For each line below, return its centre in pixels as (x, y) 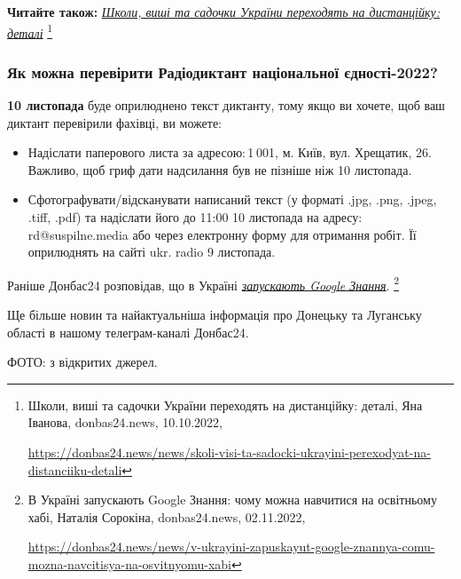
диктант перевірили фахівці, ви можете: (114, 122)
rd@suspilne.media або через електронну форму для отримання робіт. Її (222, 234)
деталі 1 (30, 31)
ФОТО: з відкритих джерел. (82, 362)
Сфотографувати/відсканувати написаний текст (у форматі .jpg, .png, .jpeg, (232, 199)
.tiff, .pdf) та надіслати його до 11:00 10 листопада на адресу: (195, 217)
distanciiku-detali (75, 469)
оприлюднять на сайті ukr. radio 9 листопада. (152, 252)
